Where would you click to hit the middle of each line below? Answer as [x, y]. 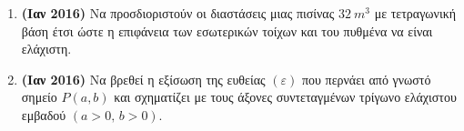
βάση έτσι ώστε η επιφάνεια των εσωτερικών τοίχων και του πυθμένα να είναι [227, 30]
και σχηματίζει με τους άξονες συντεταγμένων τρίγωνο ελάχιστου [285, 97]
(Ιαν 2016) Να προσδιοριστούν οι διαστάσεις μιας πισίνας [178, 13]
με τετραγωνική [415, 13]
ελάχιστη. [46, 49]
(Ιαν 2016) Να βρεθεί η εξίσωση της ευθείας [143, 79]
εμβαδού [44, 114]
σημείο [39, 97]
